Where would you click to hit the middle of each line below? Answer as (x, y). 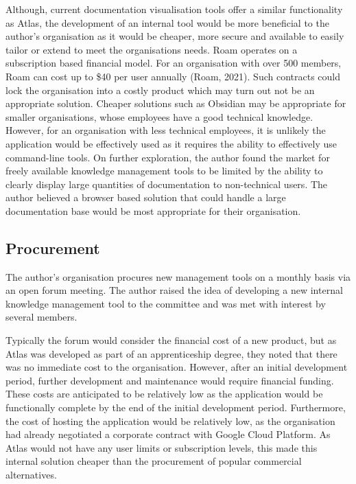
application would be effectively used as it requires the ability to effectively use (171, 143)
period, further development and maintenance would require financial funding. (170, 380)
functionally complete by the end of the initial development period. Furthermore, (176, 407)
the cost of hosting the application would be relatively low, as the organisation (170, 420)
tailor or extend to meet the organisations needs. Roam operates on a (152, 49)
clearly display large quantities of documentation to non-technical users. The (167, 184)
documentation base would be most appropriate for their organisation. (153, 210)
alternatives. (31, 475)
